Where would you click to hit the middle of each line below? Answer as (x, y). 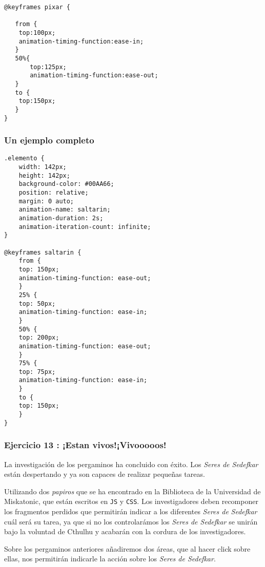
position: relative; (54, 193)
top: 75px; (37, 372)
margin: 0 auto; (46, 201)
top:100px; (37, 33)
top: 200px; (39, 338)
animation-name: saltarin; (65, 210)
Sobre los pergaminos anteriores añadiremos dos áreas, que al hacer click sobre (127, 548)
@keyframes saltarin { (43, 252)
